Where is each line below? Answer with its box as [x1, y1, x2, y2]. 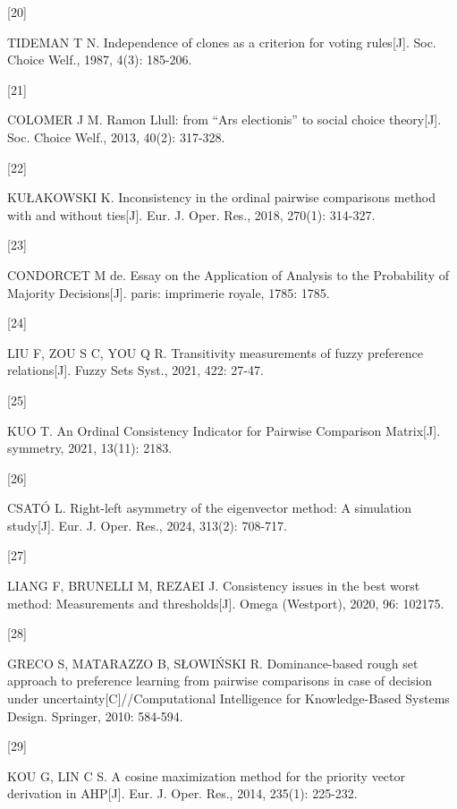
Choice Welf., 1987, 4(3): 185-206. [7, 50, 192, 69]
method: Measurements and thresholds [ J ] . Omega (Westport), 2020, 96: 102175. [7, 593, 444, 612]
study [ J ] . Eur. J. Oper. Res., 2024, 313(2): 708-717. [7, 515, 287, 534]
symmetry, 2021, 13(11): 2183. [7, 439, 173, 457]
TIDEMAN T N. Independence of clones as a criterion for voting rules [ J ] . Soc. [7, 32, 436, 51]
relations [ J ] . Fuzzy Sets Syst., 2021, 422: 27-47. [7, 361, 264, 379]
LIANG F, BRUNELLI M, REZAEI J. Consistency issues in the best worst [7, 576, 420, 595]
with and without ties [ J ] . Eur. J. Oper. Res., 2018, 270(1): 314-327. [7, 205, 376, 224]
